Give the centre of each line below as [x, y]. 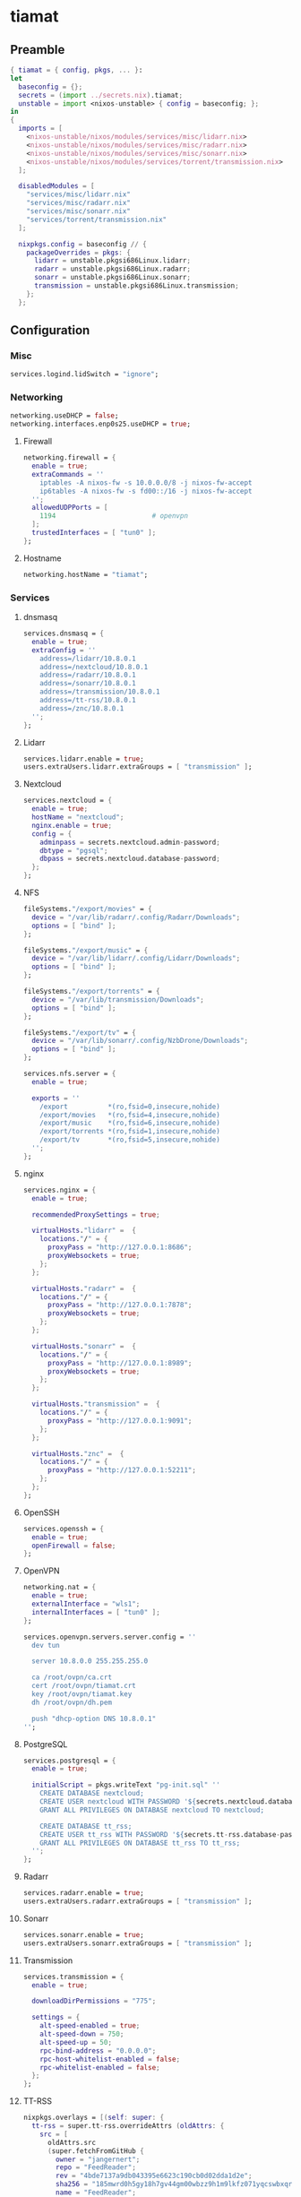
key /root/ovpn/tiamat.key [82, 1694]
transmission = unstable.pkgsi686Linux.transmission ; [137, 286]
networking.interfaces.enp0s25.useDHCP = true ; [101, 424]
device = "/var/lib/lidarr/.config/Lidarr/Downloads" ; [136, 959]
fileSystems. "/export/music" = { [86, 950]
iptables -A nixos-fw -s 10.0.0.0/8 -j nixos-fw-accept [146, 482]
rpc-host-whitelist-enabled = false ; [110, 2059]
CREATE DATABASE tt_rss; [86, 1826]
